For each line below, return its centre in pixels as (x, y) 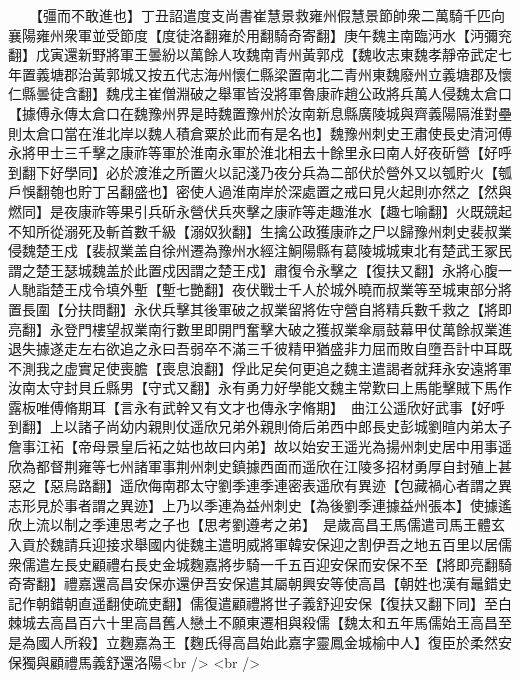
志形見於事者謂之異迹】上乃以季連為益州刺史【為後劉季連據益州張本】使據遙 (260, 504)
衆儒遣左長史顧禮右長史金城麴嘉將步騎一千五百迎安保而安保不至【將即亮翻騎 (260, 563)
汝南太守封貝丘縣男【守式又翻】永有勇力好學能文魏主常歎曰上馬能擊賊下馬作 (260, 387)
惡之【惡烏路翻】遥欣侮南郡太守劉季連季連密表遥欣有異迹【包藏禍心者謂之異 (260, 485)
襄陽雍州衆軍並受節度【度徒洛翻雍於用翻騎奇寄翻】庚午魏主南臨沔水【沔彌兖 (260, 34)
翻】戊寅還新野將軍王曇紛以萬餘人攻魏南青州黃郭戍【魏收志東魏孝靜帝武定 (253, 54)
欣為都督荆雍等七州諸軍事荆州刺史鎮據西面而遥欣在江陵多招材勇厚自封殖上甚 (260, 465)
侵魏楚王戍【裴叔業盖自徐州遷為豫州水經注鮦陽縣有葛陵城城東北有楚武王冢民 (260, 250)
